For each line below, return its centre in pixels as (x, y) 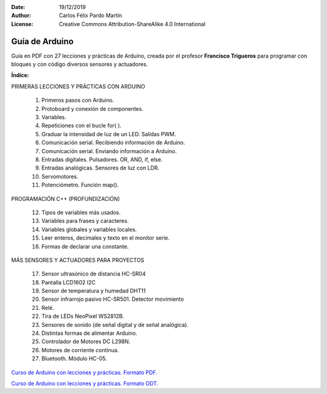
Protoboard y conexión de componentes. (92, 108)
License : (22, 24)
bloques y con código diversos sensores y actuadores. (80, 64)
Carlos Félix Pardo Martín (91, 16)
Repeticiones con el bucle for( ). (81, 126)
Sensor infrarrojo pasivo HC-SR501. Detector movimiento (113, 299)
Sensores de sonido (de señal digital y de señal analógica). (115, 324)
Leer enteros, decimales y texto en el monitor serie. (105, 238)
